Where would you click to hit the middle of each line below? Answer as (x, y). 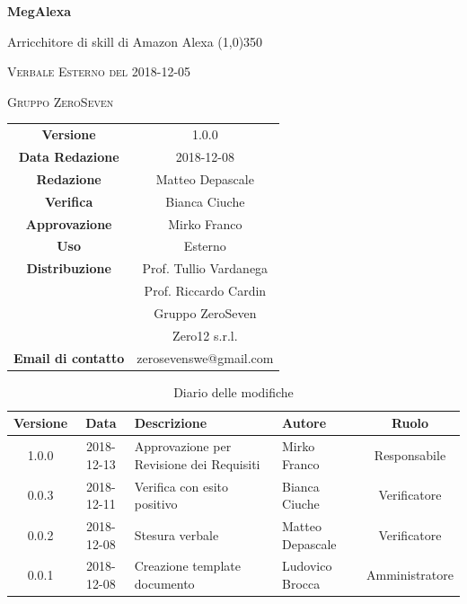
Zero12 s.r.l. (205, 335)
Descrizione (171, 423)
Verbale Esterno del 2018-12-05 (99, 71)
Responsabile (410, 454)
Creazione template (187, 566)
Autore (304, 423)
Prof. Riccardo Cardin (205, 291)
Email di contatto (69, 357)
